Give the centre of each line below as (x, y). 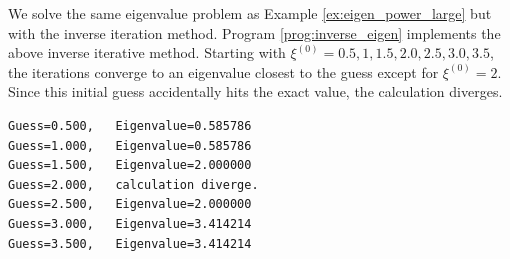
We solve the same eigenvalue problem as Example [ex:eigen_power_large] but (250, 13)
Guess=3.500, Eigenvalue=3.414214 (130, 243)
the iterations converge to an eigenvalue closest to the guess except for (223, 71)
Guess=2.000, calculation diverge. (133, 184)
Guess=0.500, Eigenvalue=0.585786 (130, 125)
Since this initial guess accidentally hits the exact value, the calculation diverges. (255, 91)
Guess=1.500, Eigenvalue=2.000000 (130, 165)
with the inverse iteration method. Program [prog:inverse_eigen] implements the (254, 32)
